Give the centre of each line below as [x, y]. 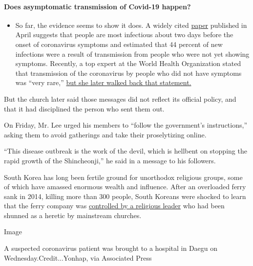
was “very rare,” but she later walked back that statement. [103, 82]
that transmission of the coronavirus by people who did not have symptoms [128, 73]
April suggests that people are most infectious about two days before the [124, 34]
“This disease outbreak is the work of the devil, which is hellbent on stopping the [126, 151]
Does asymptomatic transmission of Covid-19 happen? [97, 6]
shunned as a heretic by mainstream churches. [73, 215]
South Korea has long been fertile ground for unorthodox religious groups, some [123, 177]
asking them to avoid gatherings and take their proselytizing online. [105, 134]
